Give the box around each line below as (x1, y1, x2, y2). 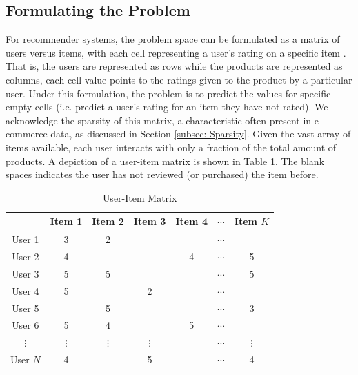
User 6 (12, 318, 39, 332)
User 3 (12, 266, 39, 280)
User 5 (12, 300, 39, 315)
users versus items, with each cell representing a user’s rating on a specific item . (6, 45, 346, 59)
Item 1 (50, 214, 83, 229)
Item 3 (133, 214, 166, 229)
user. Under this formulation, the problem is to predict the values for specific (6, 86, 331, 100)
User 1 (12, 232, 39, 247)
